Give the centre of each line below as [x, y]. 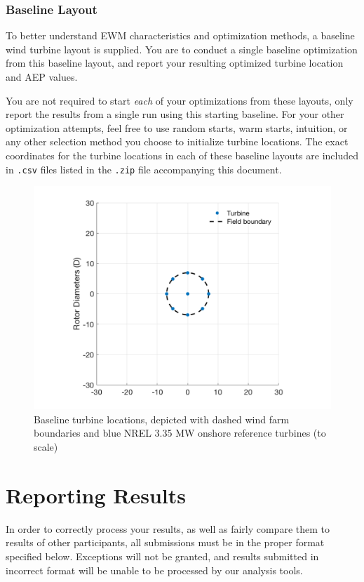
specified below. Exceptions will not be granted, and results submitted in [162, 556]
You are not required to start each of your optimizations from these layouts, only [180, 100]
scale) [46, 447]
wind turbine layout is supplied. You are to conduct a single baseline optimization [182, 49]
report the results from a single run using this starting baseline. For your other [175, 114]
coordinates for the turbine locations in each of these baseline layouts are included [182, 155]
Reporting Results [96, 495]
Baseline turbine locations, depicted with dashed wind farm [162, 419]
